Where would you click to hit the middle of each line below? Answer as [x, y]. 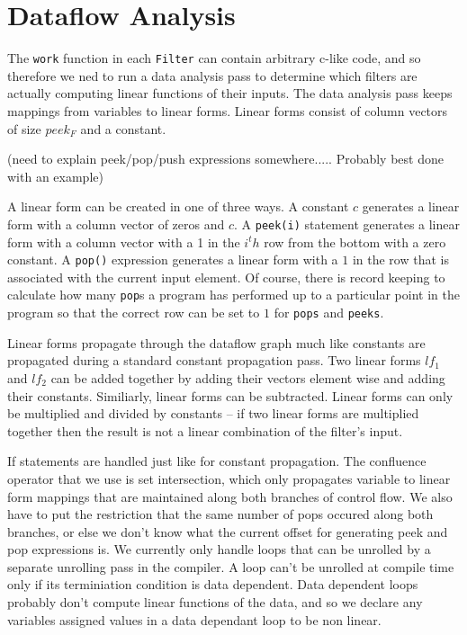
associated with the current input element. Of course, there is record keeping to [226, 277]
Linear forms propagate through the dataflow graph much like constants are [216, 342]
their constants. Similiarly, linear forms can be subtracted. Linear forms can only [230, 395]
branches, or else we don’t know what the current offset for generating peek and [228, 531]
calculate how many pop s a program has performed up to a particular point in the [233, 295]
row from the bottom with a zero [355, 241]
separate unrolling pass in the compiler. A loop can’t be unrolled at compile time [231, 566]
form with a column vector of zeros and [116, 224]
